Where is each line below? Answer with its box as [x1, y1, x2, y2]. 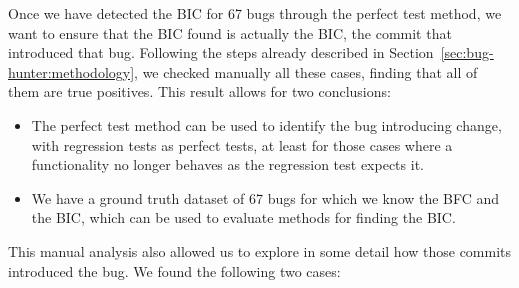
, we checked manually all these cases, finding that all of [134, 61, 478, 82]
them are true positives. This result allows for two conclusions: [8, 81, 391, 102]
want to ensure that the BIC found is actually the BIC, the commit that [8, 22, 452, 43]
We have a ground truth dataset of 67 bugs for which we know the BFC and [31, 187, 500, 208]
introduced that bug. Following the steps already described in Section [8, 42, 434, 63]
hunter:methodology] [8, 61, 135, 82]
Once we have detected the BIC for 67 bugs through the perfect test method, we [8, 3, 502, 23]
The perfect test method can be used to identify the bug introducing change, [31, 114, 502, 135]
